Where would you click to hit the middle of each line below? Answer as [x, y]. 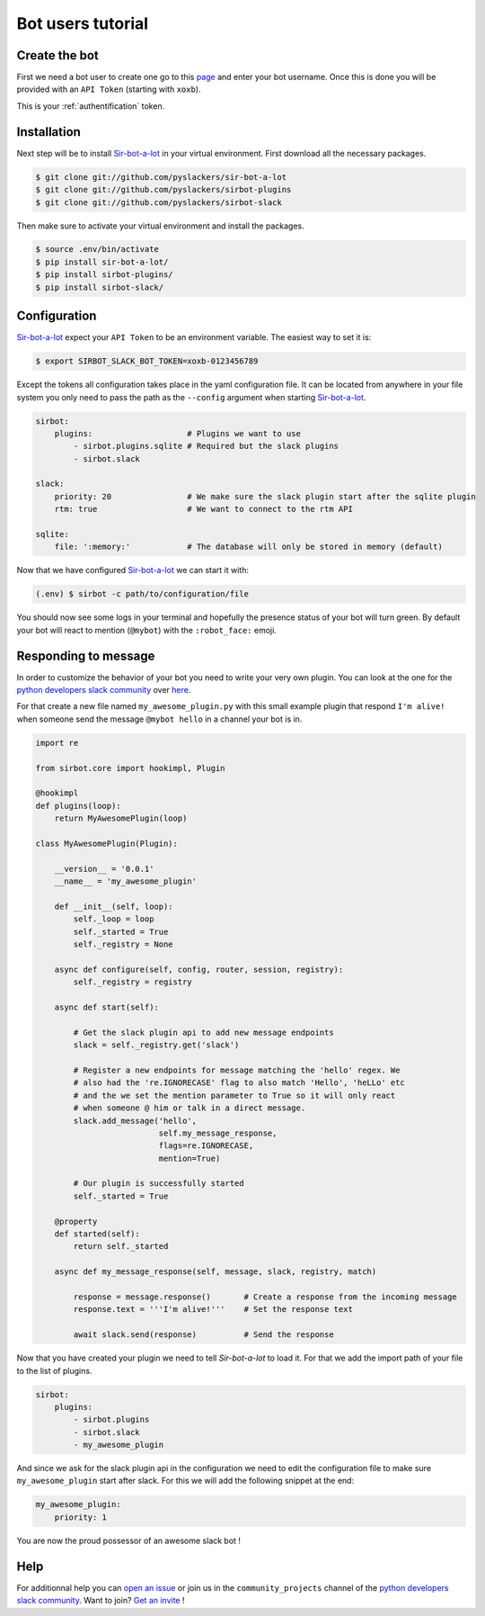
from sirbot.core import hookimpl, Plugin [130, 768]
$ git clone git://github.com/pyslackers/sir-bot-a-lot [161, 177]
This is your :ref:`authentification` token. [91, 106]
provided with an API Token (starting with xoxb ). [109, 89]
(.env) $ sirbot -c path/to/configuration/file [142, 594]
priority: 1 [81, 1517]
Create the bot [57, 55]
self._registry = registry [132, 982]
